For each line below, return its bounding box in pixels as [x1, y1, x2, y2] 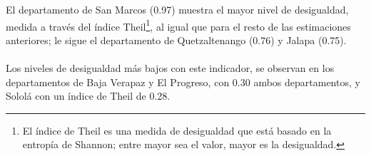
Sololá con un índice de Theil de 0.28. [6, 88, 171, 103]
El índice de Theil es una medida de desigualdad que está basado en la [22, 123, 332, 137]
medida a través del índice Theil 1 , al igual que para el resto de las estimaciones [6, 16, 351, 33]
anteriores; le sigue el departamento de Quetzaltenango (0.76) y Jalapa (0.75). [6, 32, 347, 47]
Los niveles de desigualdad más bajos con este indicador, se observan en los [6, 61, 335, 76]
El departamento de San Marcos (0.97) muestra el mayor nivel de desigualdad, [6, 2, 349, 16]
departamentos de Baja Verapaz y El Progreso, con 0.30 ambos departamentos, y [6, 74, 360, 89]
